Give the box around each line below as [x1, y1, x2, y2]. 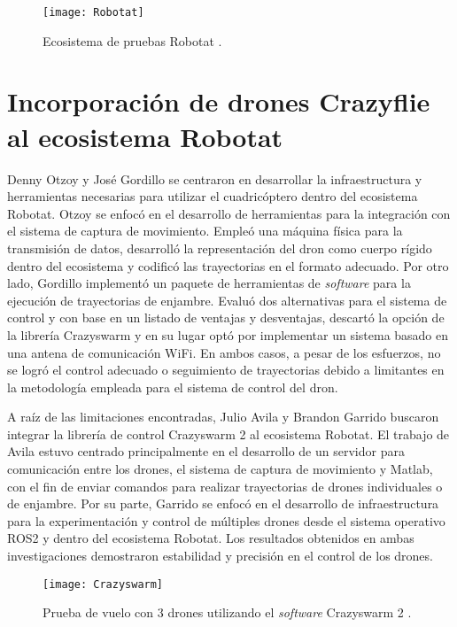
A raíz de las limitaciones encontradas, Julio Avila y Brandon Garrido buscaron [7, 407, 439, 426]
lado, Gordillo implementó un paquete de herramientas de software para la [7, 274, 411, 292]
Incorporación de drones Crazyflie [7, 83, 430, 120]
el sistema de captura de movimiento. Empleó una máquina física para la [7, 221, 403, 240]
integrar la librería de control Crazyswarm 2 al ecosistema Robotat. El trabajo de [7, 424, 450, 443]
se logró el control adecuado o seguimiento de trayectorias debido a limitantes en [7, 360, 445, 379]
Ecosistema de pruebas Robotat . [43, 31, 222, 50]
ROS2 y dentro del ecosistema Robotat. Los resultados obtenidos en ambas [7, 529, 414, 547]
